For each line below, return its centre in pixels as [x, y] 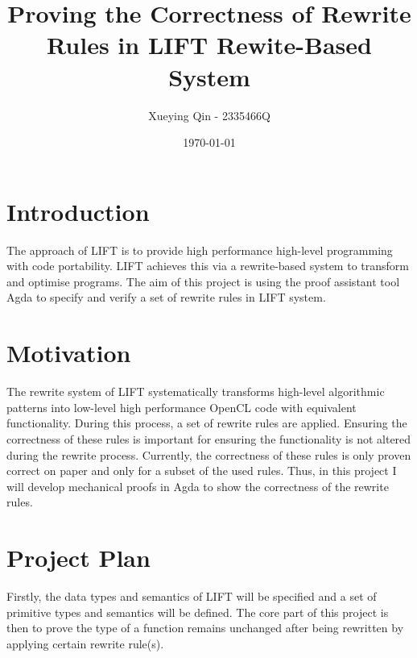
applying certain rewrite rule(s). [85, 643]
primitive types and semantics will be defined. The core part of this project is [198, 612]
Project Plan [78, 558]
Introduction [78, 211]
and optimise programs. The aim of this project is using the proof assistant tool [203, 281]
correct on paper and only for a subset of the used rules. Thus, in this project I [202, 471]
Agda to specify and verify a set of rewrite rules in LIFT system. [166, 297]
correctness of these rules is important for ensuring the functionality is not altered [209, 438]
